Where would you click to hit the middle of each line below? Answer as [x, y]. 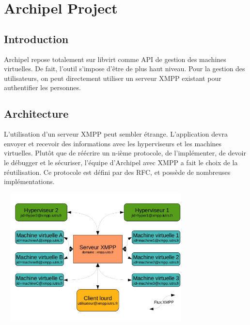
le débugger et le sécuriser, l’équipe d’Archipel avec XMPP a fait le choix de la [121, 162]
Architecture [36, 114]
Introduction [36, 39]
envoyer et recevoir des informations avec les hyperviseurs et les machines [113, 143]
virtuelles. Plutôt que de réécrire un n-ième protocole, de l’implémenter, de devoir [125, 153]
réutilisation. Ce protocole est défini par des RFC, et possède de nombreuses [117, 172]
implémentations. [29, 181]
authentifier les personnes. [42, 87]
